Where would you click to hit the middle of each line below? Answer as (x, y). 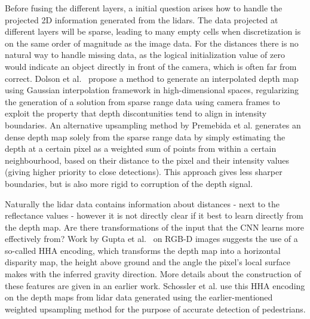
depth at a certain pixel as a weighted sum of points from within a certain (141, 148)
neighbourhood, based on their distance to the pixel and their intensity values (147, 160)
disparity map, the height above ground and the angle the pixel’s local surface (148, 262)
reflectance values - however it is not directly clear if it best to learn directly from (154, 215)
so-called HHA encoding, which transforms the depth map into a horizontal (143, 250)
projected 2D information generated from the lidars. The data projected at (142, 19)
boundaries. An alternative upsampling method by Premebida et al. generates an (153, 125)
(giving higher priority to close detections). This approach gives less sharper (144, 172)
